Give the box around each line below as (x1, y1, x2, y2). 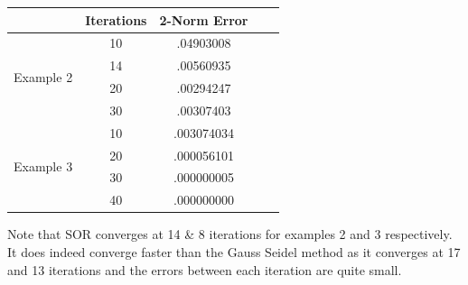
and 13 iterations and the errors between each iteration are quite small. (7, 260, 402, 279)
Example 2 (14, 67, 73, 86)
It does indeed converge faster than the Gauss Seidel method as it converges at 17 (7, 242, 461, 261)
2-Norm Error (159, 10, 248, 29)
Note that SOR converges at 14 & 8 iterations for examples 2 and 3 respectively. (7, 225, 453, 244)
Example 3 (14, 156, 73, 175)
